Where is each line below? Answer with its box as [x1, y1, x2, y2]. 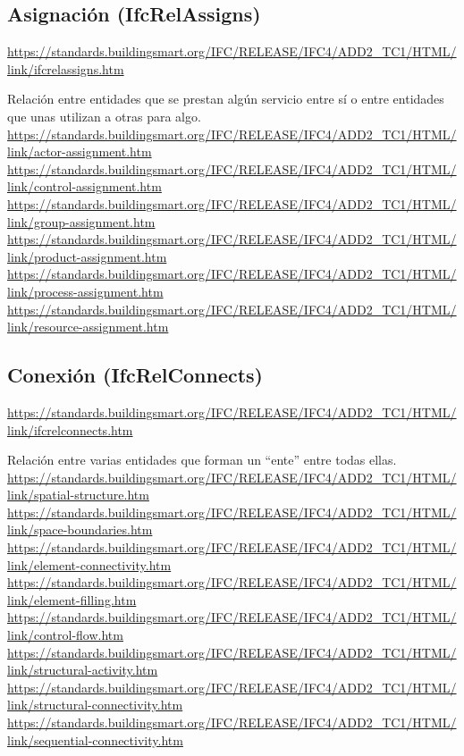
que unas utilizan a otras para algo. [7, 106, 201, 125]
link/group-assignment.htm [7, 212, 156, 231]
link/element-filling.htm [7, 590, 137, 609]
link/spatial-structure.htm [7, 485, 149, 504]
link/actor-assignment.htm [7, 142, 152, 161]
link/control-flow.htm [7, 626, 123, 644]
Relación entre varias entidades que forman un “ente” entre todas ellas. [7, 450, 397, 469]
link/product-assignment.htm [7, 247, 167, 265]
